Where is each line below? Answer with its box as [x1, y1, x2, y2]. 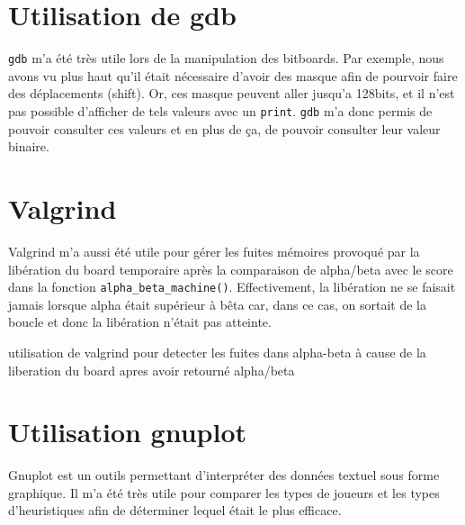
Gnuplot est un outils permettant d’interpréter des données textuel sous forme [8, 466, 440, 484]
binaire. [8, 137, 49, 156]
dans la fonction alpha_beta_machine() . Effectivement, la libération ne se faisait [8, 277, 456, 296]
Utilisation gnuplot [8, 413, 247, 450]
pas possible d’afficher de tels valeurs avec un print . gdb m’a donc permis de [8, 101, 433, 120]
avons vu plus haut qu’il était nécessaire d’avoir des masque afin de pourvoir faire [8, 66, 458, 85]
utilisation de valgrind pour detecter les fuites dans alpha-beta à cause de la [8, 342, 426, 361]
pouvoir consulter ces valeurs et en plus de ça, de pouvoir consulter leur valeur [8, 119, 441, 138]
